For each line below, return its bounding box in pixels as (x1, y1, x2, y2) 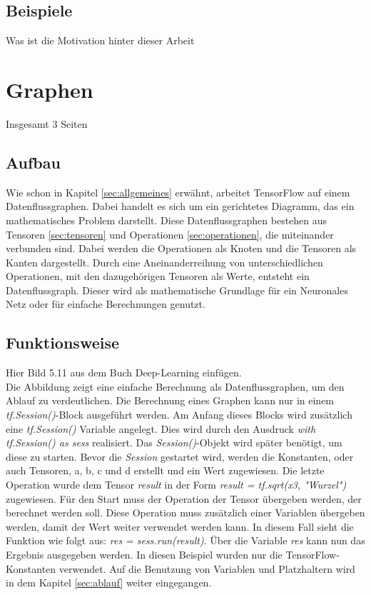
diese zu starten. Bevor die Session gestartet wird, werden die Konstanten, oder (6, 449, 354, 464)
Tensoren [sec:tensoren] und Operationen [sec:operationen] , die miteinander (6, 226, 334, 241)
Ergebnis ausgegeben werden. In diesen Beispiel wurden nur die (6, 546, 283, 561)
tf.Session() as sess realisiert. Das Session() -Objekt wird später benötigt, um (6, 435, 342, 450)
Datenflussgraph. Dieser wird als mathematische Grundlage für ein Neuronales (6, 282, 348, 297)
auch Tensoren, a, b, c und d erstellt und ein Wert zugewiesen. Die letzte (6, 463, 325, 478)
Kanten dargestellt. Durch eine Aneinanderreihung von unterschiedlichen (6, 254, 323, 269)
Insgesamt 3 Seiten (6, 116, 88, 131)
